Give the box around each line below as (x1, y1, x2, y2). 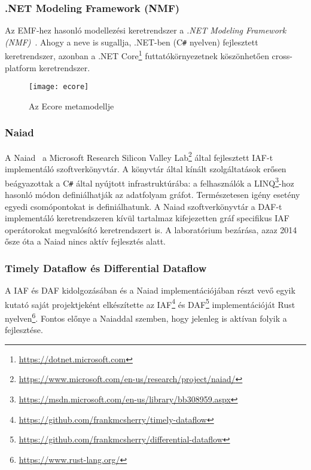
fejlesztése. (5, 323, 43, 336)
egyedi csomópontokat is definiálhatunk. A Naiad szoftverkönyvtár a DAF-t (5, 200, 282, 212)
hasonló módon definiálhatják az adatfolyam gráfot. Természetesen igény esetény (5, 188, 300, 200)
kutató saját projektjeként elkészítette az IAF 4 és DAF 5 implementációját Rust (5, 296, 295, 310)
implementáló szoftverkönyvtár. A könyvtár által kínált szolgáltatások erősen (5, 163, 286, 175)
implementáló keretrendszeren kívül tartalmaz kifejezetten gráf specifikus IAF (5, 212, 289, 224)
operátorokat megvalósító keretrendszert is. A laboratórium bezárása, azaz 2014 (5, 223, 297, 236)
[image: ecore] (29, 83, 89, 91)
